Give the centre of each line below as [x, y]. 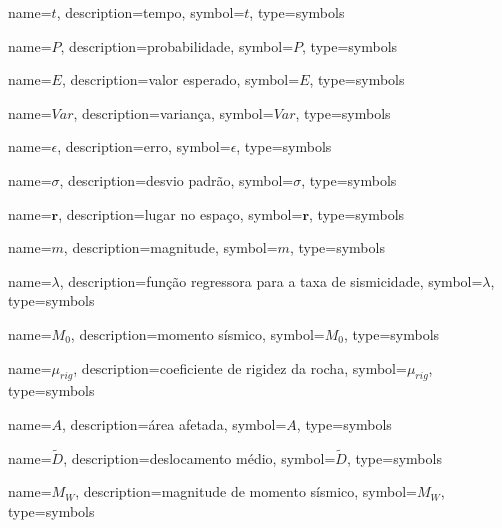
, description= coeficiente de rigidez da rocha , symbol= [240, 367]
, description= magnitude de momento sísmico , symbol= [246, 491]
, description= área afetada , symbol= [174, 423]
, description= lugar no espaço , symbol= [180, 213]
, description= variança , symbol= [173, 112]
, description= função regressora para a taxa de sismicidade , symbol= [271, 280]
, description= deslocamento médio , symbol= [199, 457]
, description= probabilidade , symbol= [177, 45]
